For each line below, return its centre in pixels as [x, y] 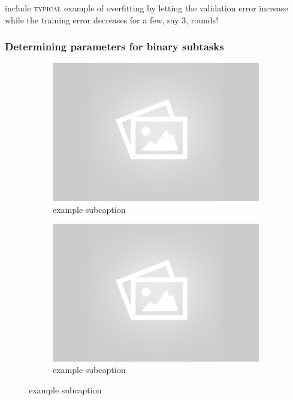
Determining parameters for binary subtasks [114, 46]
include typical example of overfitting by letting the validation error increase [146, 8]
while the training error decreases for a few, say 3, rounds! [112, 19]
